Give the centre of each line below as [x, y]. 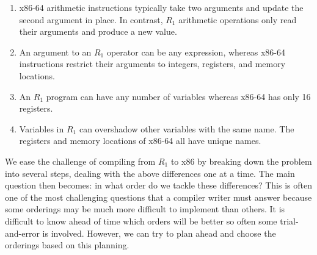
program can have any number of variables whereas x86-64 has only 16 [178, 96]
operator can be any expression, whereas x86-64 [196, 52]
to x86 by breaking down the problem [241, 161]
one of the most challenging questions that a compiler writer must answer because [158, 197]
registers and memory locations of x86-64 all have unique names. [140, 141]
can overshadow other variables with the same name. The [187, 128]
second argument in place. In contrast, [91, 19]
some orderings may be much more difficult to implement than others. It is [145, 209]
